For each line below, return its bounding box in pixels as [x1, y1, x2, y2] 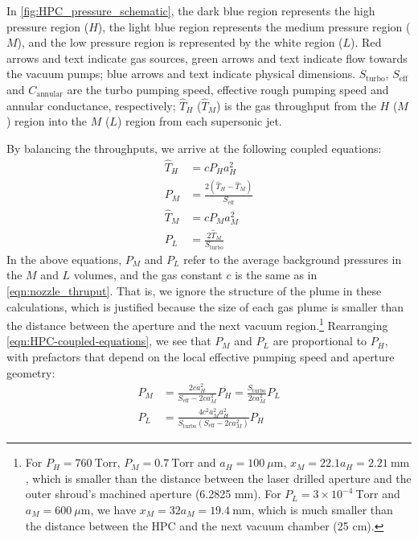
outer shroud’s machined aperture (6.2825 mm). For [25, 485, 281, 502]
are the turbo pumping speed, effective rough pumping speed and [67, 80, 389, 97]
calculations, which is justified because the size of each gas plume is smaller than [6, 298, 404, 315]
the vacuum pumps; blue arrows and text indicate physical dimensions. [6, 65, 356, 82]
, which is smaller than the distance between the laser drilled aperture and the [25, 469, 412, 486]
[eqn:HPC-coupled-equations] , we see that [6, 332, 211, 349]
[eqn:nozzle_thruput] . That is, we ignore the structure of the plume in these [6, 282, 382, 299]
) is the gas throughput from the [215, 97, 376, 113]
